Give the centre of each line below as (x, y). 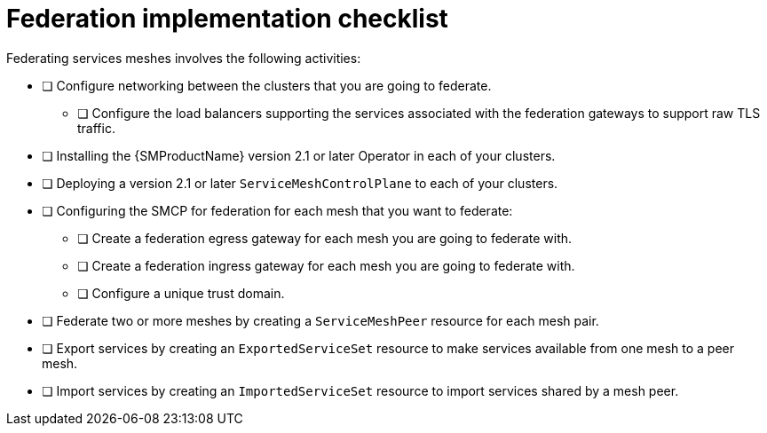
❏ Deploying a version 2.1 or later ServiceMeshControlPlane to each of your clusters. (300, 183)
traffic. (96, 128)
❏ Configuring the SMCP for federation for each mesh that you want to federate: (277, 210)
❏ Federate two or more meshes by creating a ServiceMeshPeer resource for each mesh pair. (320, 320)
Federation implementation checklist (227, 19)
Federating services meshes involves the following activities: (184, 58)
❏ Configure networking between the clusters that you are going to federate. (267, 85)
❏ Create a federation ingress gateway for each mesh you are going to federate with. (326, 265)
